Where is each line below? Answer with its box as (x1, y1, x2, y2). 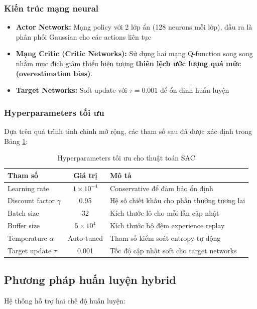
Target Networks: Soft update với (16, 85, 127, 95)
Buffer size (8, 220, 40, 231)
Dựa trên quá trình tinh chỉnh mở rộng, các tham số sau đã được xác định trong (4, 126, 252, 136)
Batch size (8, 208, 39, 218)
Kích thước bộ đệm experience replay (109, 220, 225, 231)
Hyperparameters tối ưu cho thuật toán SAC (57, 152, 195, 163)
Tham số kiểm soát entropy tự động (109, 233, 221, 243)
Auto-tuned (67, 233, 103, 243)
